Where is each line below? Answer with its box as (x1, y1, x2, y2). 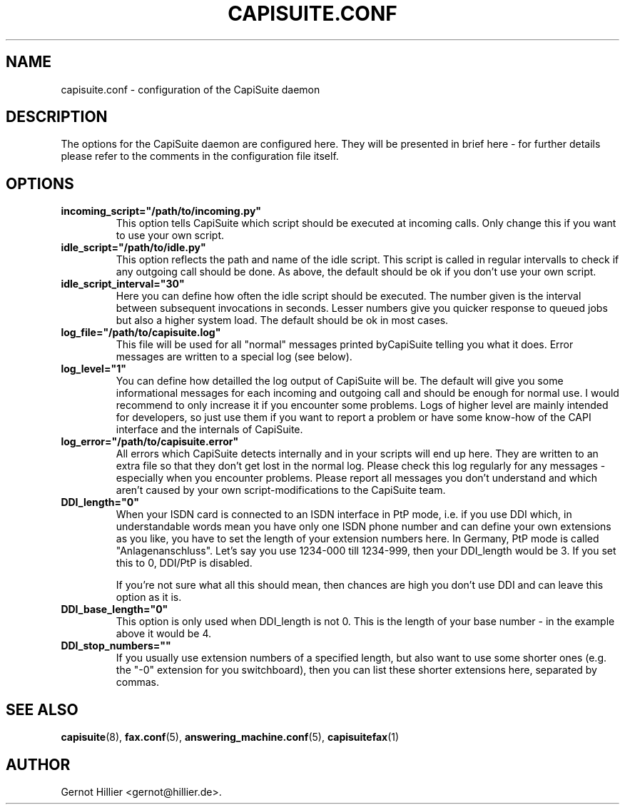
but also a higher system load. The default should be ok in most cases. (116, 314, 449, 327)
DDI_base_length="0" (61, 603, 168, 616)
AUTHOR (6, 755, 71, 774)
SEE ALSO (6, 700, 78, 719)
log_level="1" (61, 363, 126, 375)
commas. (116, 676, 160, 689)
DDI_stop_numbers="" (61, 639, 171, 652)
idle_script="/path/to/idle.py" (61, 241, 206, 254)
